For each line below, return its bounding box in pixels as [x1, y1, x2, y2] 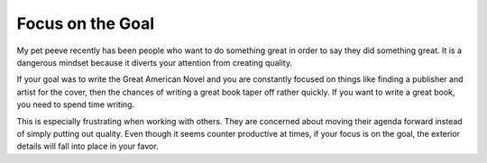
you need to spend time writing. [16, 99, 135, 110]
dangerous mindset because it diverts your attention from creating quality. [16, 57, 293, 68]
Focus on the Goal [16, 14, 155, 33]
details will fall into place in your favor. [16, 140, 159, 152]
